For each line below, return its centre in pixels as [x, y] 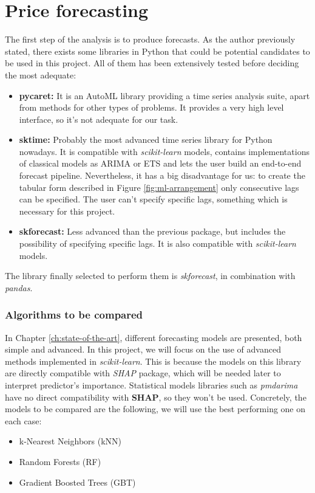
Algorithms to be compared [74, 315]
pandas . [19, 287]
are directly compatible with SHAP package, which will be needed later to [143, 373]
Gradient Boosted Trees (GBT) [77, 482]
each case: [23, 420]
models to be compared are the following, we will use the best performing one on [155, 409]
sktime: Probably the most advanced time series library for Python [146, 140]
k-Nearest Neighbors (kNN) [70, 441]
